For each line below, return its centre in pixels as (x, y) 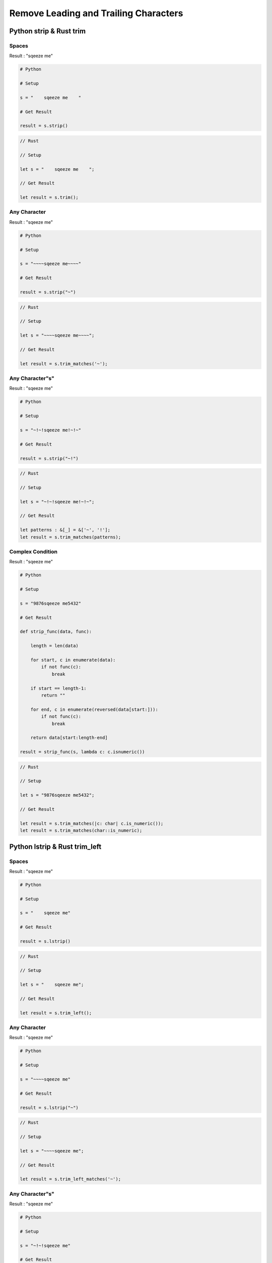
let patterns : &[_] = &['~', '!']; (65, 530)
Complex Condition (33, 552)
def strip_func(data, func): (56, 632)
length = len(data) (55, 646)
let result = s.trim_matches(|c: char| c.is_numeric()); (92, 823)
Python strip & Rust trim (47, 31)
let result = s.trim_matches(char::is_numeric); (81, 831)
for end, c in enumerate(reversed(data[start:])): (94, 709)
